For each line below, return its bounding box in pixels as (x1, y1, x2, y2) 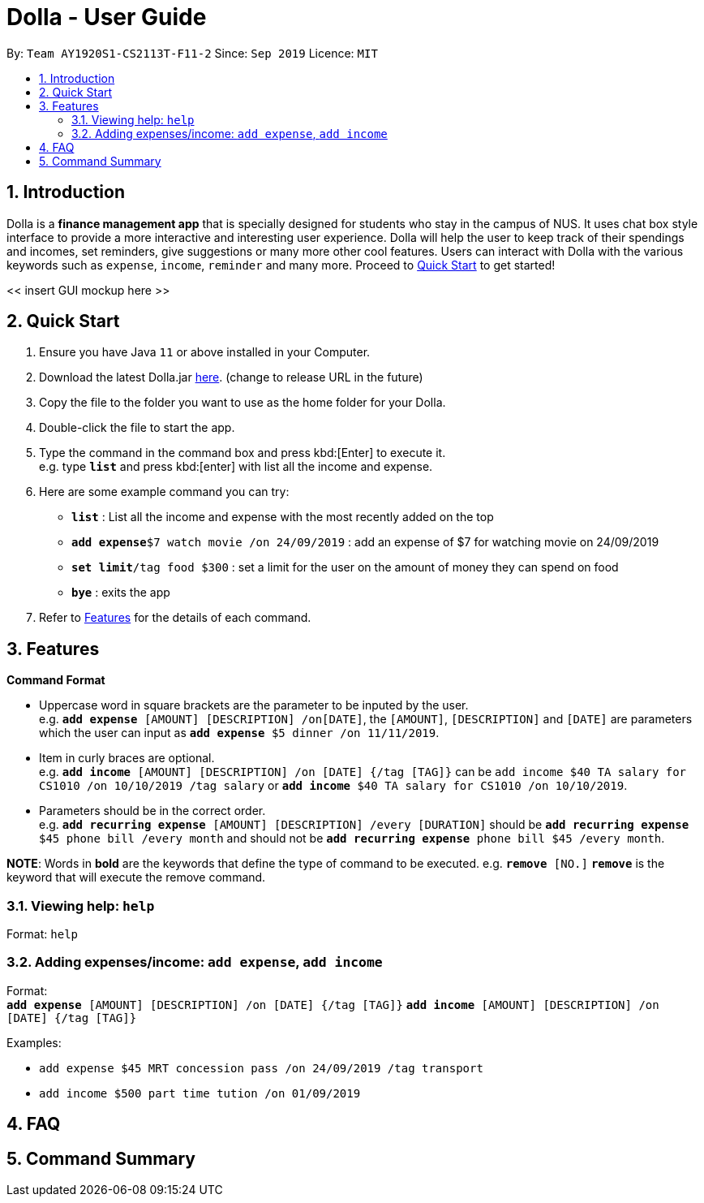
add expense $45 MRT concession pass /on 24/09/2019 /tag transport (39, 1061, 483, 1075)
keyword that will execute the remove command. (6, 870, 266, 885)
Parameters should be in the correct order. (39, 804, 266, 818)
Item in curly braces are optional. (39, 751, 215, 765)
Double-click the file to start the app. (39, 420, 235, 435)
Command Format (6, 673, 105, 688)
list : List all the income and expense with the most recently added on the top (71, 510, 494, 524)
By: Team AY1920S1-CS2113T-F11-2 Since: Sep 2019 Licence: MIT (6, 45, 378, 60)
